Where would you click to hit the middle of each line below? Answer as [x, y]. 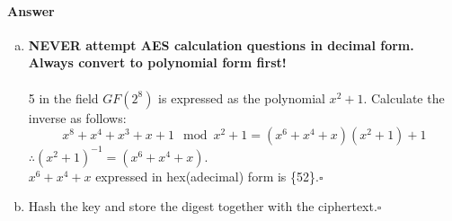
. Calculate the [404, 97]
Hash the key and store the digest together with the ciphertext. [203, 206]
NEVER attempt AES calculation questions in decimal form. [221, 44]
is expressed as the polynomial [242, 97]
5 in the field [63, 97]
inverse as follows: [77, 117]
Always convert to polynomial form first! [157, 62]
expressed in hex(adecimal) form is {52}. [207, 176]
